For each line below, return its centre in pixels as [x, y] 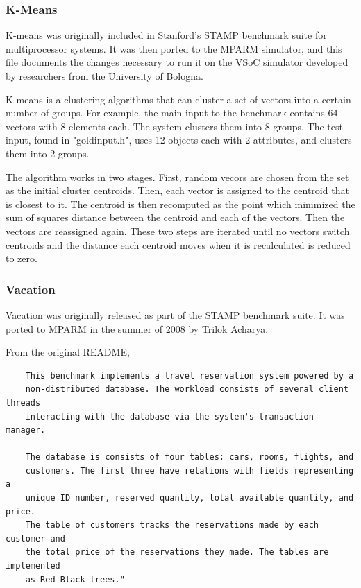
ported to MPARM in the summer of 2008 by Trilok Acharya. [137, 328]
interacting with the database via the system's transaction [169, 416]
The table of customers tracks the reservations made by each [172, 525]
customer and [35, 538]
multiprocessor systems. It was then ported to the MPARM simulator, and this [174, 48]
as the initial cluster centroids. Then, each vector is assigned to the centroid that [177, 190]
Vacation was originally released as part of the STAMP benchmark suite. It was [175, 314]
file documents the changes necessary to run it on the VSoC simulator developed [177, 62]
